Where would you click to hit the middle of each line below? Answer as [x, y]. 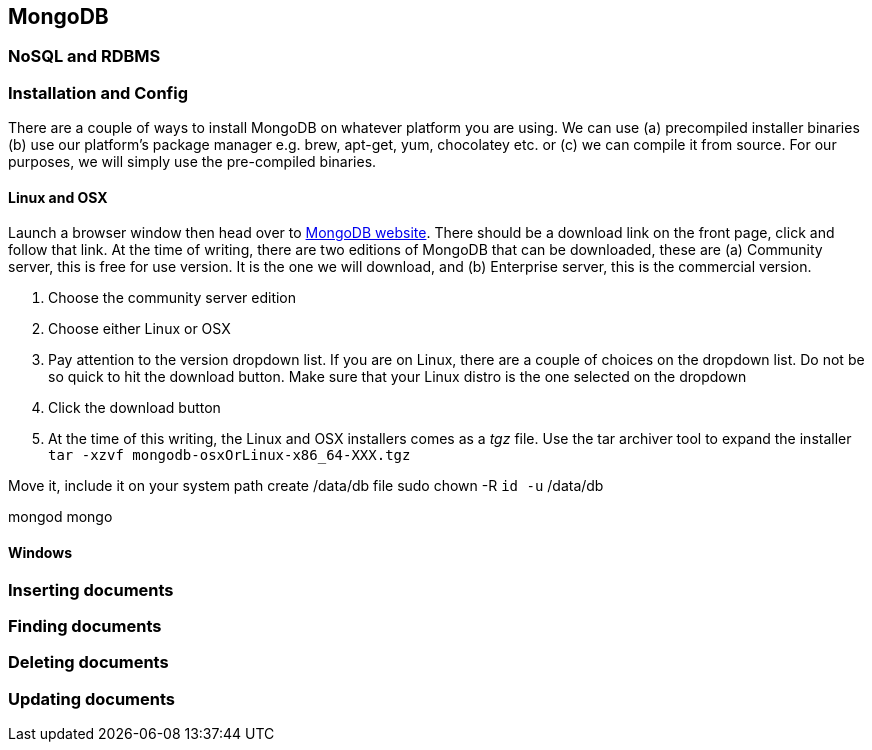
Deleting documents [88, 662]
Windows [40, 552]
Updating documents [91, 698]
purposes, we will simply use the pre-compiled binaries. [192, 162]
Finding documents [85, 625]
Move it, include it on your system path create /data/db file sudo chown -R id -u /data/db [306, 486]
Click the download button [134, 408]
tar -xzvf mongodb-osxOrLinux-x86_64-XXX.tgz [229, 455]
